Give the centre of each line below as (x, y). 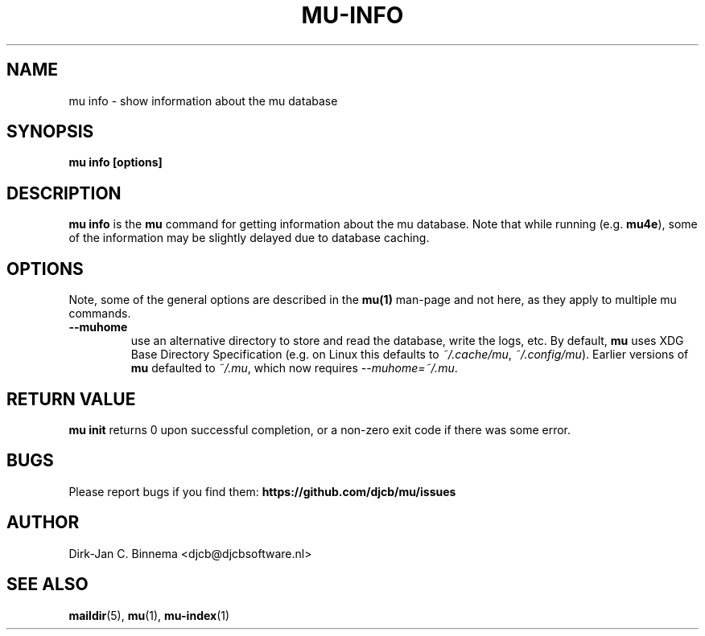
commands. (100, 314)
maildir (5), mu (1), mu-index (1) (149, 615)
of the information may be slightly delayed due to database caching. (249, 238)
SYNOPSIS (50, 132)
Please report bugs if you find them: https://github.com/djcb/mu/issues (262, 491)
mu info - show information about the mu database (203, 101)
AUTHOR (43, 523)
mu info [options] (115, 162)
